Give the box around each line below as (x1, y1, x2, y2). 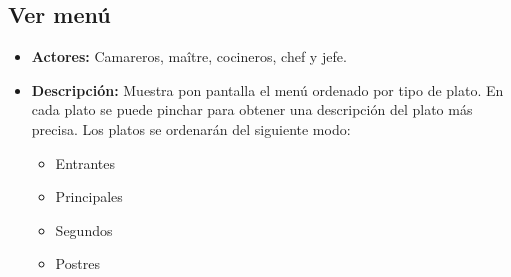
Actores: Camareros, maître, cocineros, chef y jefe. (31, 46, 347, 67)
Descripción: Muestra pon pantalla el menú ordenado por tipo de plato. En (31, 79, 504, 100)
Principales (55, 186, 123, 207)
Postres (55, 253, 100, 274)
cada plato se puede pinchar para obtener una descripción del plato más (31, 99, 473, 120)
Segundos (55, 219, 113, 240)
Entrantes (55, 152, 116, 173)
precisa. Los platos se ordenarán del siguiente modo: (31, 118, 351, 139)
